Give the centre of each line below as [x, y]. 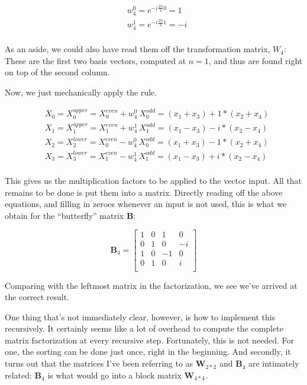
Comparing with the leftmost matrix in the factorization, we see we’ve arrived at [151, 285]
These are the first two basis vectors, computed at [96, 60]
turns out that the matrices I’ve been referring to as [99, 363]
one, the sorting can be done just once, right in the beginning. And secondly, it [148, 351]
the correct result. [37, 297]
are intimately [274, 363]
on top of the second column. [57, 72]
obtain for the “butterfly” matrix [64, 215]
